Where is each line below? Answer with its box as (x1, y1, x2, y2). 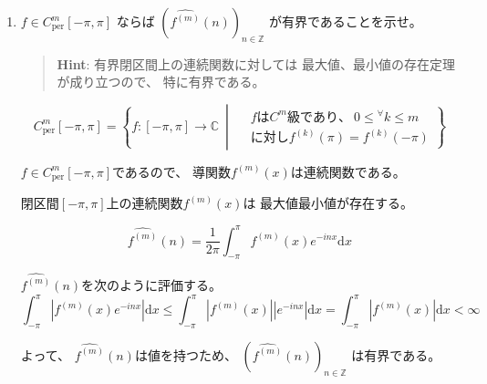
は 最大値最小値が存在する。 (243, 193, 414, 213)
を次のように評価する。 (81, 275, 223, 294)
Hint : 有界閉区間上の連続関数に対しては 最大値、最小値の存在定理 (57, 54, 455, 73)
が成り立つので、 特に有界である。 (57, 72, 265, 91)
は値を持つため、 (134, 345, 237, 364)
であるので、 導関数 (111, 161, 231, 181)
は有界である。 (351, 345, 441, 364)
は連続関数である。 (290, 161, 406, 181)
